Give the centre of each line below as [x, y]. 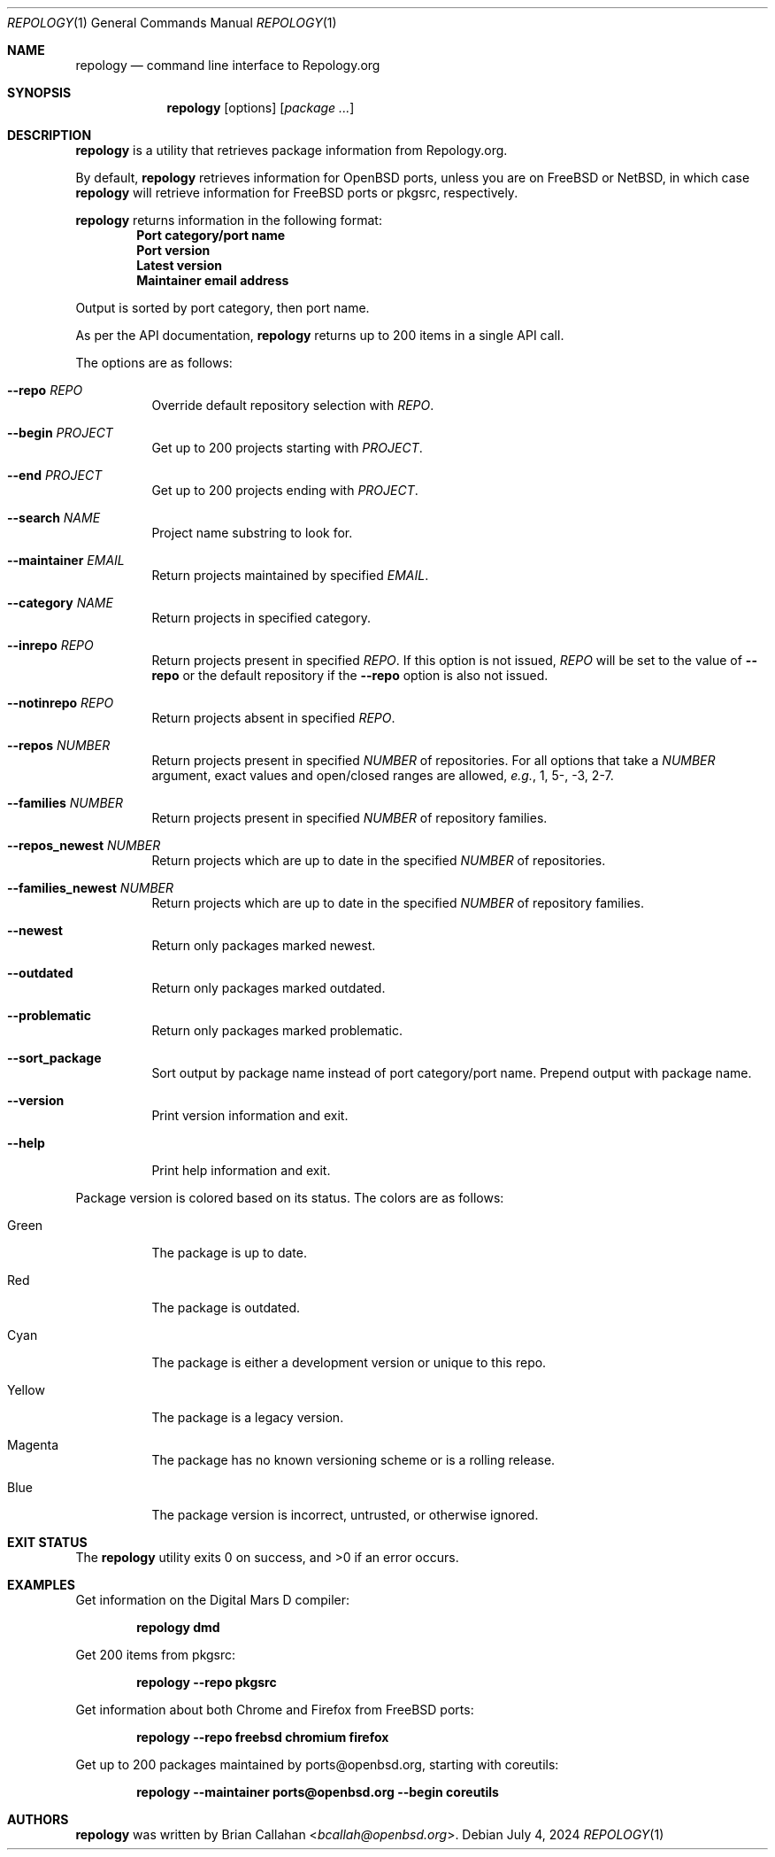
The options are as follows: [154, 363]
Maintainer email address [213, 280]
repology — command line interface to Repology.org [228, 65]
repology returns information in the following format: [229, 220]
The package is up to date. [229, 1253]
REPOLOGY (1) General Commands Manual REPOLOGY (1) [172, 23]
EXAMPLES [41, 1585]
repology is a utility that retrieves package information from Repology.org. [292, 150]
